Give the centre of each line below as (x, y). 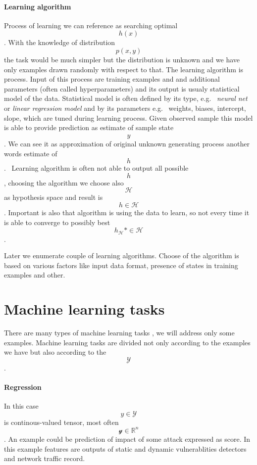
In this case (21, 406)
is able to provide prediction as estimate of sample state (89, 127)
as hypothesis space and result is (53, 197)
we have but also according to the (55, 352)
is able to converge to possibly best (57, 222)
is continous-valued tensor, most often (61, 422)
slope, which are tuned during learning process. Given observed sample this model (128, 117)
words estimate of (31, 153)
